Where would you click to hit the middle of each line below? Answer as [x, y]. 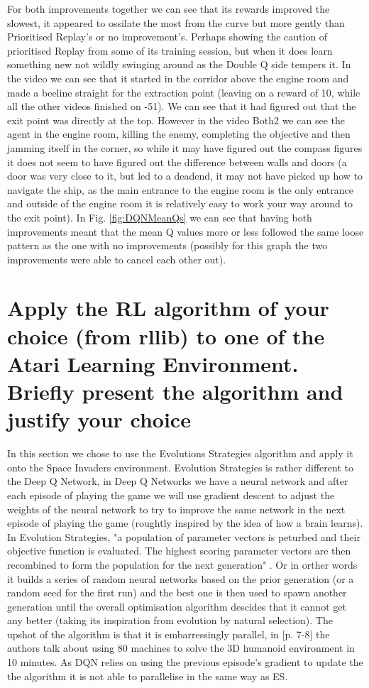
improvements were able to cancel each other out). [117, 259]
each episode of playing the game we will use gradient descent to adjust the [171, 495]
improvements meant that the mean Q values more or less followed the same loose [186, 231]
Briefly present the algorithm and [175, 392]
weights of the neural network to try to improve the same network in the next [176, 509]
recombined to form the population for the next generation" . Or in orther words [182, 564]
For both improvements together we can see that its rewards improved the [169, 9]
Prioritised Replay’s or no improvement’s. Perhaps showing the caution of [167, 37]
